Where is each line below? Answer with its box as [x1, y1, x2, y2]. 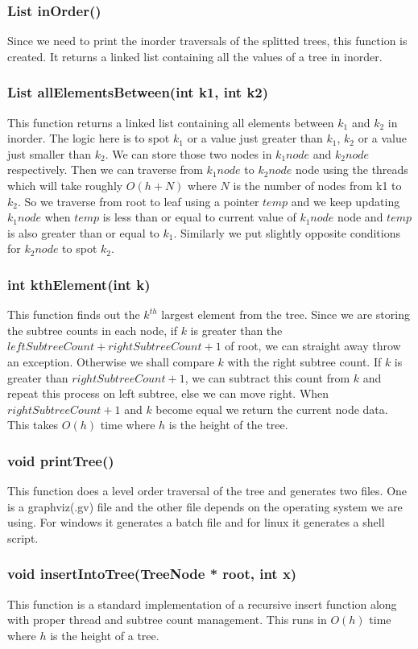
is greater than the [190, 321, 283, 338]
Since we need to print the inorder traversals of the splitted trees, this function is [7, 32, 408, 49]
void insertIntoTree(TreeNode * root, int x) [7, 564, 297, 584]
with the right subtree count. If [227, 353, 382, 370]
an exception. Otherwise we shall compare [7, 353, 214, 370]
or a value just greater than [187, 130, 323, 147]
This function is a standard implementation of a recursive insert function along [7, 595, 397, 612]
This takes [7, 416, 59, 433]
